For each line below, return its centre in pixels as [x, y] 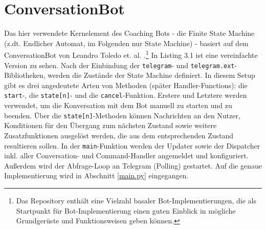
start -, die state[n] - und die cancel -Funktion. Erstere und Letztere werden [126, 95]
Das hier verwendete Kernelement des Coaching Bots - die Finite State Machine [129, 33]
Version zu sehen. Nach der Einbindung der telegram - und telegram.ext [119, 65]
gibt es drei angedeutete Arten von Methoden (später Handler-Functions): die [126, 85]
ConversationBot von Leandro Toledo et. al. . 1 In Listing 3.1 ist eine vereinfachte [131, 54]
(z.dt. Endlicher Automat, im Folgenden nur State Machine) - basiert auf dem [126, 43]
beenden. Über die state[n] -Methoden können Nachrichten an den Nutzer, [122, 115]
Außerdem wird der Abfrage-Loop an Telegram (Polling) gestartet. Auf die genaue [133, 165]
